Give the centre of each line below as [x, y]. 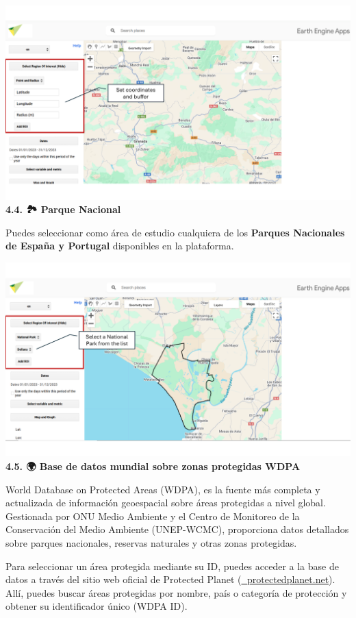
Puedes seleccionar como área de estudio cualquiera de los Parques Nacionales [175, 232]
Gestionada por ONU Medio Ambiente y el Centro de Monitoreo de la [153, 516]
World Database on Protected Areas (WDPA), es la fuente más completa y [163, 489]
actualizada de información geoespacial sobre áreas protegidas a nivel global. [166, 503]
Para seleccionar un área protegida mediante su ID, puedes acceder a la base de [172, 566]
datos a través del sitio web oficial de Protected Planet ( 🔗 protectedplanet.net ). [170, 579]
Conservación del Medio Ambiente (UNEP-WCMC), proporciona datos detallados [177, 529]
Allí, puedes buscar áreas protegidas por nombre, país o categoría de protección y [176, 592]
